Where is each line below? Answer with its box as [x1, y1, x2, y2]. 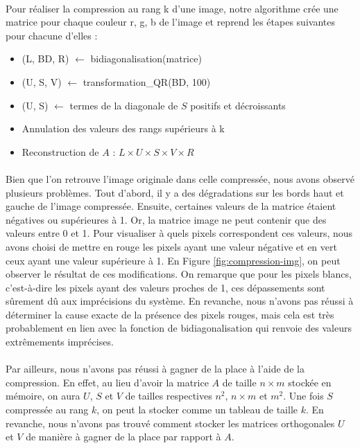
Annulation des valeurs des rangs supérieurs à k [22, 121, 225, 136]
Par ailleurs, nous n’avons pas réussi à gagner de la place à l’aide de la [6, 361, 305, 376]
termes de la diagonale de [69, 98, 178, 112]
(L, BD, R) [22, 51, 69, 66]
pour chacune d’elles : [6, 28, 98, 42]
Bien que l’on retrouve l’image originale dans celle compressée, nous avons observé [6, 171, 354, 186]
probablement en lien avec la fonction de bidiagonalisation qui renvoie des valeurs [6, 321, 352, 335]
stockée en [288, 375, 332, 389]
